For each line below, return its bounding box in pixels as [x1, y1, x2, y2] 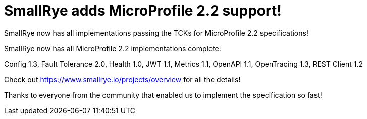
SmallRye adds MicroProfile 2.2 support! [4, 2, 282, 19]
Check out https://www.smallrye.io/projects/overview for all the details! [4, 75, 241, 84]
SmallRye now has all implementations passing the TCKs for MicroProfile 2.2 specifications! [4, 28, 308, 37]
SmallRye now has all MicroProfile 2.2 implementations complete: [4, 44, 221, 53]
